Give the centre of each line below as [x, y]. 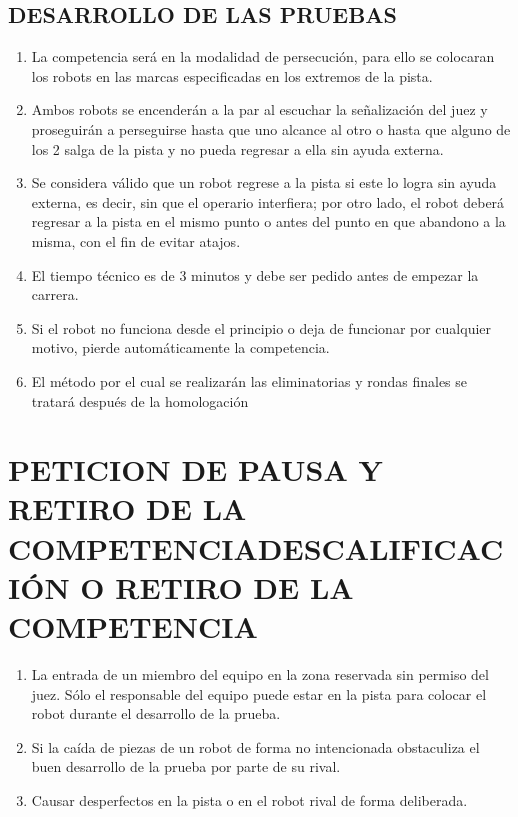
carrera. [55, 294]
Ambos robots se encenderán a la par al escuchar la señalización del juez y [259, 109]
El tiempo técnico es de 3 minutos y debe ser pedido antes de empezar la [255, 274]
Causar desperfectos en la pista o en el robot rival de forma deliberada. [249, 799]
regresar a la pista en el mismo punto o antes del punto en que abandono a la [268, 221]
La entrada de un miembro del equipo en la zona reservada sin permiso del [260, 673]
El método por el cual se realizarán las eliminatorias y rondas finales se [249, 380]
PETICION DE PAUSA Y [195, 469]
